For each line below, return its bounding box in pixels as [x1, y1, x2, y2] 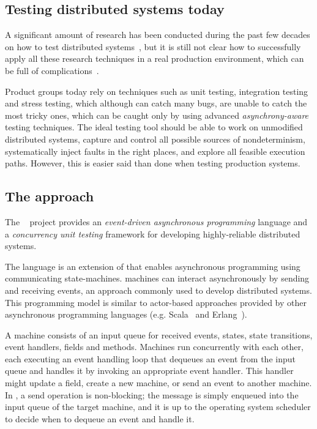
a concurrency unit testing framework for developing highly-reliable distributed [5, 227, 300, 240]
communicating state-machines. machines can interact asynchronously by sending [5, 272, 310, 285]
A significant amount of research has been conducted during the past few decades [5, 28, 310, 41]
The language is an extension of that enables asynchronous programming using [5, 259, 300, 272]
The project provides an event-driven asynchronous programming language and [5, 215, 308, 228]
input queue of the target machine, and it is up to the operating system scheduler [5, 400, 311, 413]
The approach [5, 187, 94, 206]
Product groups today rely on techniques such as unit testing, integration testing [5, 84, 308, 97]
